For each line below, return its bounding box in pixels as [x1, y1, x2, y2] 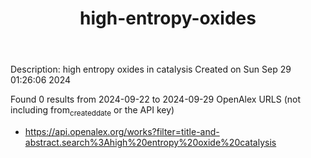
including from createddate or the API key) [10, 104, 175, 118]
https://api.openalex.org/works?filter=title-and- [24, 125, 220, 137]
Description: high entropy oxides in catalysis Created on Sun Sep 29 [10, 63, 292, 76]
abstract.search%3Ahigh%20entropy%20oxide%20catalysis [24, 136, 277, 148]
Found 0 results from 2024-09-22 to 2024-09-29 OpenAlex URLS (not [10, 93, 302, 106]
